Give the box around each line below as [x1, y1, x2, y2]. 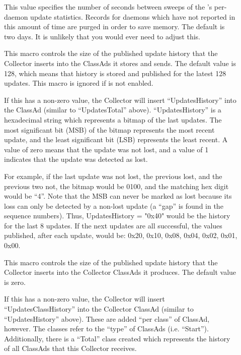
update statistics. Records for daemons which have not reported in [30, 11, 235, 22]
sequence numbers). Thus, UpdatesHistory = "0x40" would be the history [4, 210, 230, 221]
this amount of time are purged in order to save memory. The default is [4, 21, 225, 32]
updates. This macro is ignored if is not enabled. [4, 78, 153, 88]
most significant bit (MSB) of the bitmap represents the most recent [4, 124, 215, 135]
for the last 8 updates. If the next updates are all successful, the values [4, 220, 222, 230]
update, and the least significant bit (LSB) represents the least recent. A [4, 134, 228, 145]
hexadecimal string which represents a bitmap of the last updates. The [4, 114, 222, 125]
